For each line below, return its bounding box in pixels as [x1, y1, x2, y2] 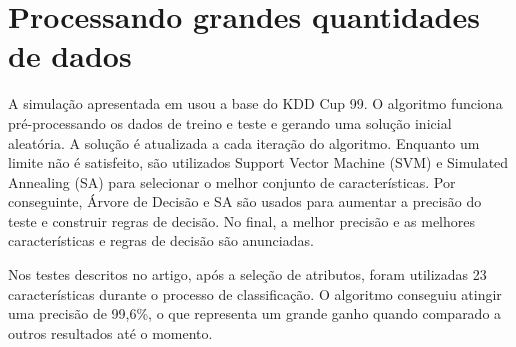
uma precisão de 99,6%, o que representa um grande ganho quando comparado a [8, 303, 502, 324]
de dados [8, 35, 132, 76]
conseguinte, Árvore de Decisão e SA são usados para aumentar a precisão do [8, 191, 482, 212]
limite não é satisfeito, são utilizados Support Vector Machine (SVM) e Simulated [8, 152, 509, 173]
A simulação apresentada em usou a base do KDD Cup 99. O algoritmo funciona [8, 93, 503, 114]
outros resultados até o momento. [8, 322, 213, 343]
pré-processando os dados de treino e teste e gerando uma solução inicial [8, 112, 452, 133]
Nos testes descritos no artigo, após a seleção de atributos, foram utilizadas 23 [8, 264, 487, 285]
